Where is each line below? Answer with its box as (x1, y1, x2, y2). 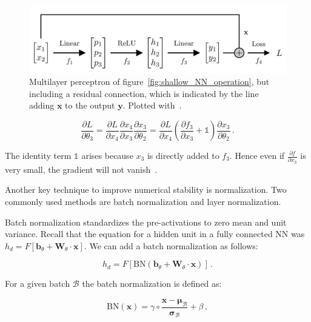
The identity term (5, 149, 72, 161)
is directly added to (147, 149, 219, 161)
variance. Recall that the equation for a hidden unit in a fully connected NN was (5, 227, 305, 240)
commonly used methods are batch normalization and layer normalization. (5, 195, 281, 207)
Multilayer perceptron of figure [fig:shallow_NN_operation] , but (29, 75, 270, 88)
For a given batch (5, 277, 70, 290)
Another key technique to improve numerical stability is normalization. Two (5, 183, 287, 196)
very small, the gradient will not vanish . (5, 163, 158, 175)
